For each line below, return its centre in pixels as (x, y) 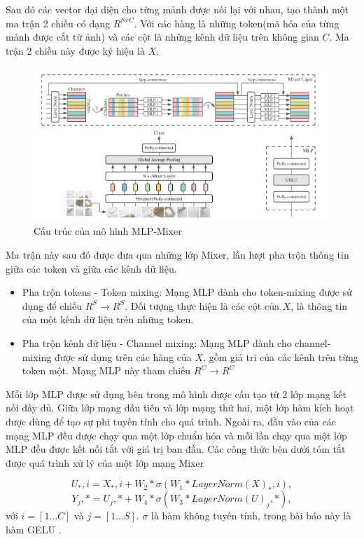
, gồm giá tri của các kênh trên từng (281, 356)
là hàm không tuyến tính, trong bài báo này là (251, 516)
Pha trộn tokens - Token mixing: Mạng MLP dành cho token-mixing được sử (187, 292)
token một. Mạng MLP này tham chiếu (106, 370)
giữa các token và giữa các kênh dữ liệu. (91, 268)
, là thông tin (319, 305)
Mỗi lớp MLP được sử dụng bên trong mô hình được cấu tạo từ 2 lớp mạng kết (176, 394)
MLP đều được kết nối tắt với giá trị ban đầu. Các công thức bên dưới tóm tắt (176, 449)
